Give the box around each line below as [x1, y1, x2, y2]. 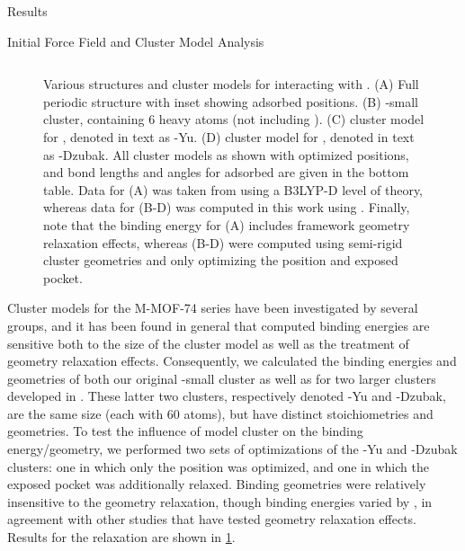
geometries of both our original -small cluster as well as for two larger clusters [7, 369, 436, 387]
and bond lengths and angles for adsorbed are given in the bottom [43, 163, 409, 182]
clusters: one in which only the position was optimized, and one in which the [7, 457, 429, 475]
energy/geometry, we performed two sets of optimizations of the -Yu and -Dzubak [7, 440, 458, 458]
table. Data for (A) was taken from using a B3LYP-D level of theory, [43, 180, 424, 199]
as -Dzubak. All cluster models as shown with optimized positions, [43, 145, 409, 164]
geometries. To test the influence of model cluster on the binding [7, 422, 363, 440]
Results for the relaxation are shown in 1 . [7, 528, 236, 547]
